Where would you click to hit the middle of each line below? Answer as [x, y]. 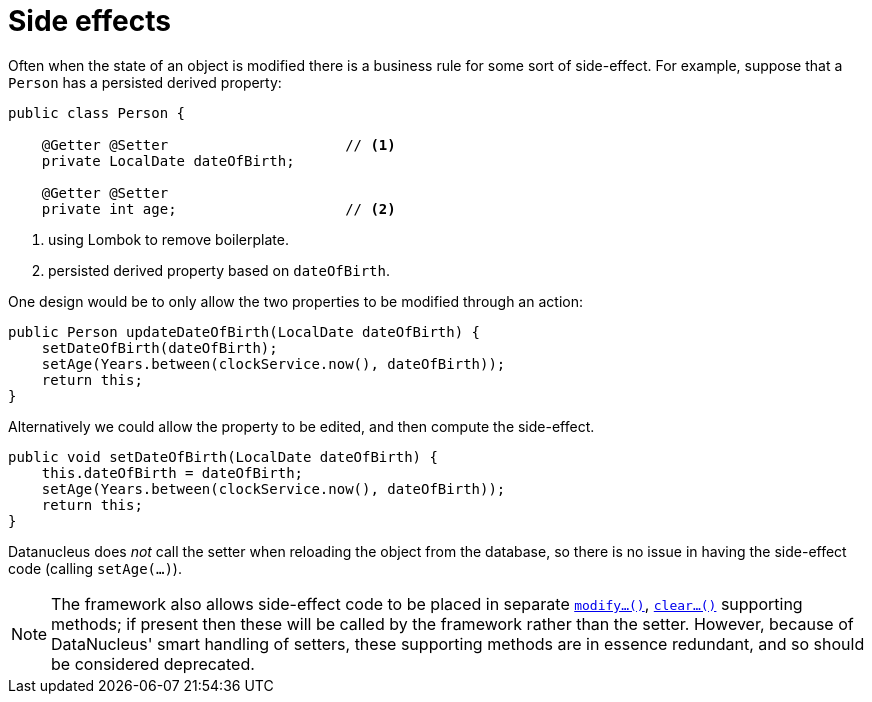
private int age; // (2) [218, 208]
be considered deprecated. [153, 663]
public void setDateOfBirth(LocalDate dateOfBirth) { [223, 456]
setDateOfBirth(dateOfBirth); [159, 347]
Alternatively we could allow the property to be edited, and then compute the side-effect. [301, 426]
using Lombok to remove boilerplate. [168, 239]
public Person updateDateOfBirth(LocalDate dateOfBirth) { [244, 331]
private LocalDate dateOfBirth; [168, 160]
